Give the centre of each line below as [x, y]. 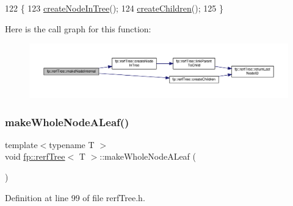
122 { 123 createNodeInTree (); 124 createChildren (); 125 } [114, 8]
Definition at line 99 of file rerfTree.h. [75, 197]
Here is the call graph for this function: [78, 28]
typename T [72, 144]
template [21, 144]
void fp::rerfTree [35, 156]
